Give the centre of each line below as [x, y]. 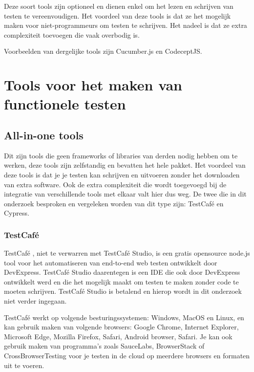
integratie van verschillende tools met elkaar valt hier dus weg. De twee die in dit [125, 194]
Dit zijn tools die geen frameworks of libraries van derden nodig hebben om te [121, 155]
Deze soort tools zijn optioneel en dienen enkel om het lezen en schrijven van [119, 6]
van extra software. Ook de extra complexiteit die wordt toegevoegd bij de [115, 184]
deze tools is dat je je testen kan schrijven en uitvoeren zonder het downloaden [122, 174]
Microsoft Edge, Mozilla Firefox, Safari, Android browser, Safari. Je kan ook [118, 336]
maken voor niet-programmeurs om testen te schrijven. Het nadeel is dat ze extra [126, 25]
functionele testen [65, 104]
